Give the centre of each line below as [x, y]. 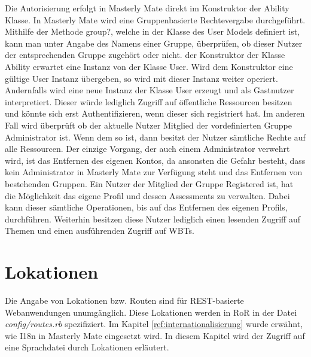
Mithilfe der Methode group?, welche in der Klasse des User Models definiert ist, [152, 31]
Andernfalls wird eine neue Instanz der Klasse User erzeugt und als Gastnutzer [150, 90]
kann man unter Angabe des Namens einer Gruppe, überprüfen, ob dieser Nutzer [154, 43]
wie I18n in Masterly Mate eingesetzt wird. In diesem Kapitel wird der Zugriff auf [155, 335]
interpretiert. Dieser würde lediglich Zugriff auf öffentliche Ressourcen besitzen [149, 101]
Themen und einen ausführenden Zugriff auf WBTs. [100, 231]
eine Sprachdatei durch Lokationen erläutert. [87, 347]
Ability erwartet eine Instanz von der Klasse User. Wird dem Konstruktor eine [149, 66]
